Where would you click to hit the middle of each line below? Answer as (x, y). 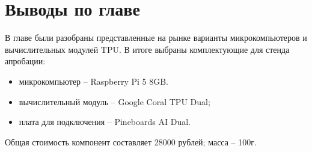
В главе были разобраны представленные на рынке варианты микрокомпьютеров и (156, 38)
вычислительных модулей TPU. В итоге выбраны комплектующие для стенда (147, 49)
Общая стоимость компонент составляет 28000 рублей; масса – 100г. (131, 141)
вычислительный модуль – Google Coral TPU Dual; (115, 101)
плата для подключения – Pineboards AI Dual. (105, 122)
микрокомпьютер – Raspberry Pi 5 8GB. (94, 81)
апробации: (25, 61)
